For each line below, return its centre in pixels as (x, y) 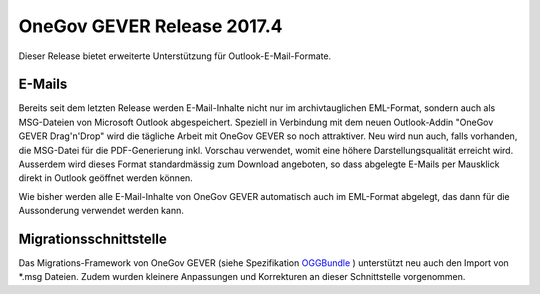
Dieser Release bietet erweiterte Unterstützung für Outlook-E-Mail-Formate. (175, 56)
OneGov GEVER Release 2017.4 (150, 26)
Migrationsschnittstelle (92, 239)
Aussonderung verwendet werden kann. (101, 211)
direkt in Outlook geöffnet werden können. (106, 178)
